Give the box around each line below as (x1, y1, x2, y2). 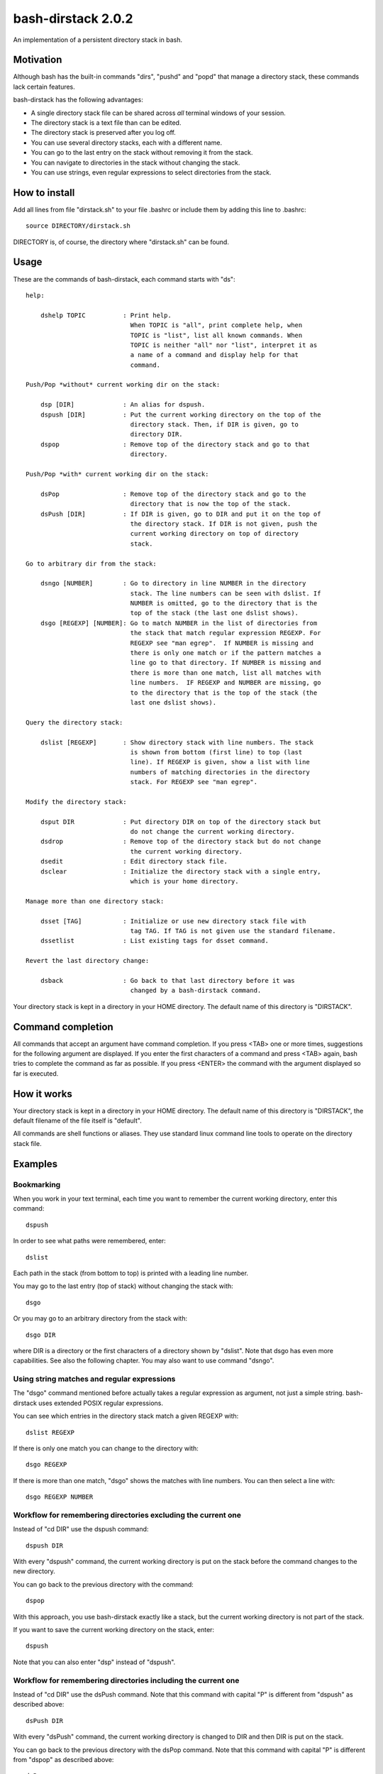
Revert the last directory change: (26, 957, 150, 965)
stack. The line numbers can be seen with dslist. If (130, 589, 321, 597)
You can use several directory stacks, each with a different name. (30, 138, 223, 147)
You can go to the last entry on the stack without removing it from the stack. (30, 148, 253, 157)
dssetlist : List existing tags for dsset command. (40, 937, 269, 945)
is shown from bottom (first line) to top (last (130, 748, 303, 756)
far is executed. (13, 1069, 59, 1078)
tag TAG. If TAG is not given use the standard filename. (130, 927, 336, 935)
